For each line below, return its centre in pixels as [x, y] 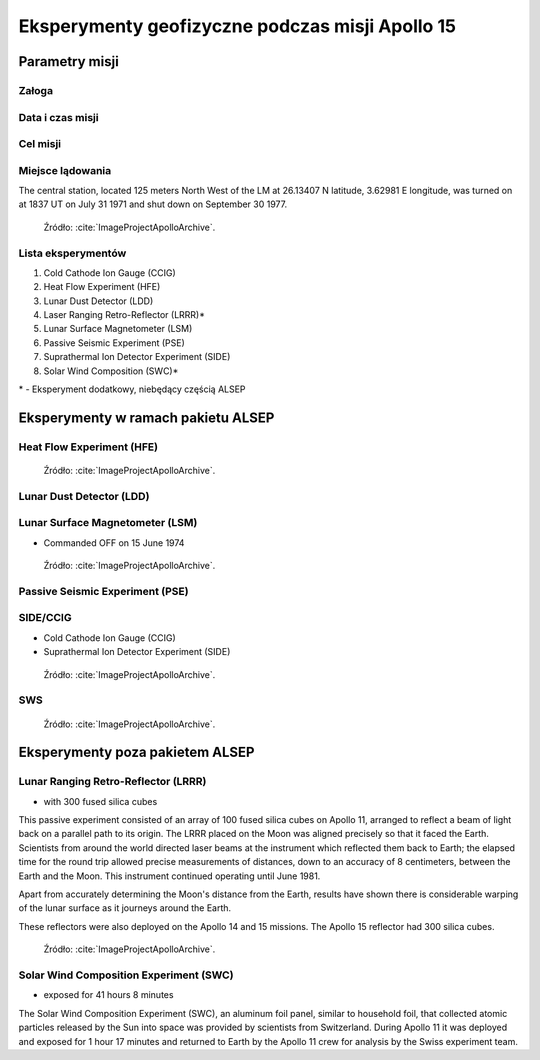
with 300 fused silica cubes [100, 801]
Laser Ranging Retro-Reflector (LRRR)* [124, 315]
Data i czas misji [58, 117]
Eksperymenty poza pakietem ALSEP [136, 752]
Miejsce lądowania [65, 170]
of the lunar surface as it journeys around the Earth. [125, 908]
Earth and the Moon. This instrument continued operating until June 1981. [169, 876]
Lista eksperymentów [72, 253]
